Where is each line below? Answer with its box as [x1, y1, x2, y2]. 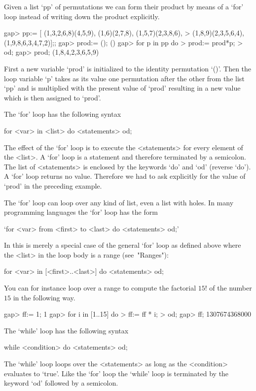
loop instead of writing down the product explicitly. [4, 11, 160, 21]
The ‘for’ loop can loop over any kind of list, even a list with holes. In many [4, 197, 234, 207]
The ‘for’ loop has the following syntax [4, 109, 121, 119]
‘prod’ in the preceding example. [4, 180, 102, 191]
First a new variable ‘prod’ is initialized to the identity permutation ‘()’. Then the [4, 63, 252, 73]
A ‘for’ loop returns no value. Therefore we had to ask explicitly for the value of [4, 171, 246, 181]
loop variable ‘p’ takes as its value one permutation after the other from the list [4, 73, 245, 83]
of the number [209, 283, 252, 293]
